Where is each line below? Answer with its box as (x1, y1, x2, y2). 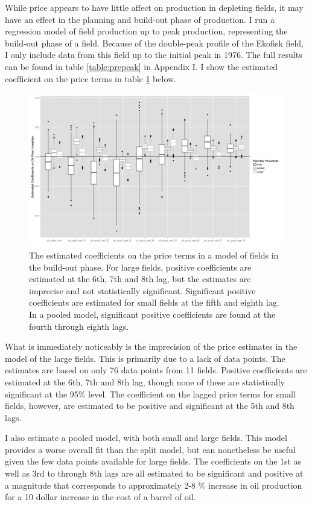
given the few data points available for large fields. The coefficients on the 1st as (5, 455, 302, 468)
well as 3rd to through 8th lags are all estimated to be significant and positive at (5, 467, 304, 480)
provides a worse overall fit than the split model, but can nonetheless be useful (5, 443, 296, 455)
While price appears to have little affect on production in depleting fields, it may (5, 1, 304, 13)
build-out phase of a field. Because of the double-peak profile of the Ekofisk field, (5, 36, 304, 49)
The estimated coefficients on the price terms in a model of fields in (29, 248, 279, 261)
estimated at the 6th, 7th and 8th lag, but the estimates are (29, 272, 251, 285)
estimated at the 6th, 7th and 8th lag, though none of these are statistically (5, 375, 285, 388)
